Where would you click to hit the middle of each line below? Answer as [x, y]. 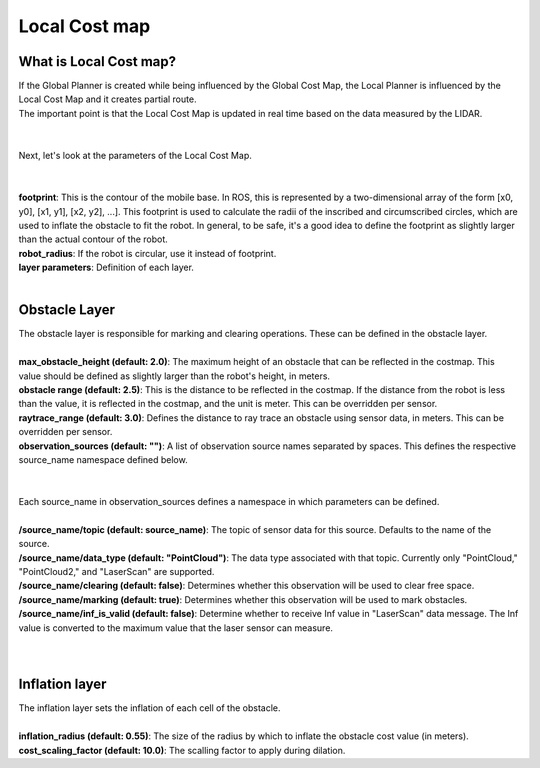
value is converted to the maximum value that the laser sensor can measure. [176, 627]
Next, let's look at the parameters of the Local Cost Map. [135, 156]
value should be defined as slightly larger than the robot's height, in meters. [174, 376]
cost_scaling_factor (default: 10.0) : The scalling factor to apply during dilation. [182, 750]
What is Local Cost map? [97, 61]
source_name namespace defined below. [103, 459]
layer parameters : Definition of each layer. [106, 267]
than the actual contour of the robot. [93, 239]
